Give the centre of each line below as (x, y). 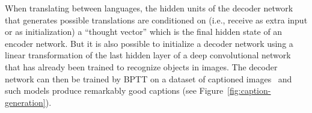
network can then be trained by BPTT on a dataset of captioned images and (148, 78)
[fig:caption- (249, 90)
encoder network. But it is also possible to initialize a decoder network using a (149, 43)
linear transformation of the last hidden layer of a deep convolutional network (148, 55)
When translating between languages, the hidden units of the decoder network (149, 8)
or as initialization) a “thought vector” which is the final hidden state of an (144, 32)
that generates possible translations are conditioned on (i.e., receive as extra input (156, 20)
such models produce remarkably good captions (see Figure (114, 90)
